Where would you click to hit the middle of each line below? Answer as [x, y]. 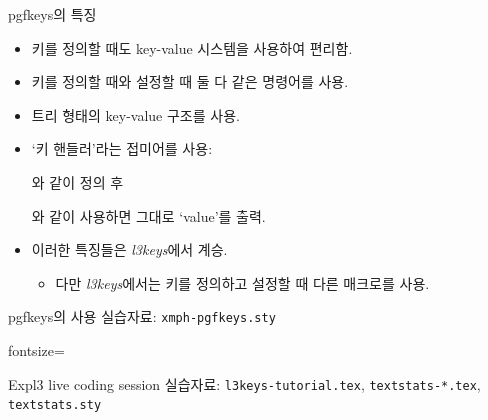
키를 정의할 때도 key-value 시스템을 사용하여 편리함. [192, 47]
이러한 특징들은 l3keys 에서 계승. [129, 249]
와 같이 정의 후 [77, 181]
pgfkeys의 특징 [52, 14]
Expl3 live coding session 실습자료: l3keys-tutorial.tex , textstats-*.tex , [244, 383]
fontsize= [36, 350]
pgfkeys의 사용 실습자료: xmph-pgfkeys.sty [142, 316]
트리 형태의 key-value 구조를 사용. [135, 114]
